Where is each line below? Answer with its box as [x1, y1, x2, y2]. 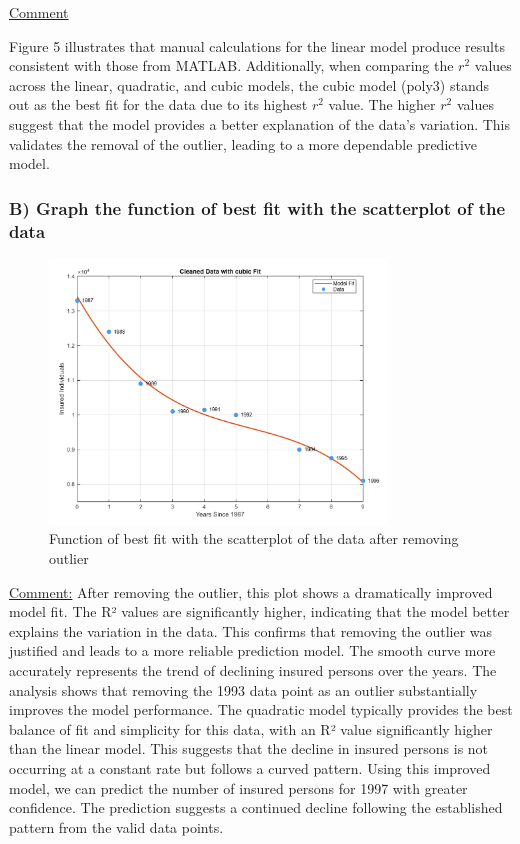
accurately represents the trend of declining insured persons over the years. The [9, 660, 497, 681]
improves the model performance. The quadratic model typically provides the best [9, 699, 513, 720]
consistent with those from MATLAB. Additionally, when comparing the [9, 55, 454, 76]
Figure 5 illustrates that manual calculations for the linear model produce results [9, 35, 505, 56]
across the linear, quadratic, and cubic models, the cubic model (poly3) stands [9, 74, 490, 95]
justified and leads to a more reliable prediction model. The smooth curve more [9, 640, 496, 661]
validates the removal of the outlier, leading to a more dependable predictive [9, 133, 478, 154]
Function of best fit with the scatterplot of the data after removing [49, 528, 459, 549]
